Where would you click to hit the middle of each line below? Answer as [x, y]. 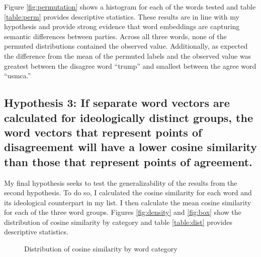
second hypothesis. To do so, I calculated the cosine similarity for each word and [128, 192]
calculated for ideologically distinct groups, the [128, 117]
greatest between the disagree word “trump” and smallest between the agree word [130, 66]
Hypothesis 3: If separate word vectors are [117, 103]
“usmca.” [18, 76]
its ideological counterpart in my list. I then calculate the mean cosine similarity [128, 202]
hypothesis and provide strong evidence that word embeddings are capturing [122, 26]
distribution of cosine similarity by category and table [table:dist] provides [118, 222]
